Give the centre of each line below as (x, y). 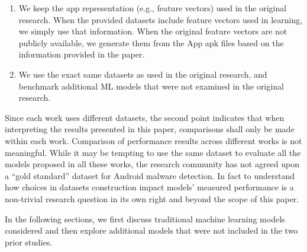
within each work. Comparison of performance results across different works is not (153, 140)
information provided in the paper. (82, 54)
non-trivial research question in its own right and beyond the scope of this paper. (152, 198)
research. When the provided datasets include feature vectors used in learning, (161, 19)
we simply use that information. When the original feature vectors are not (153, 31)
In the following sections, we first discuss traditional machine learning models (145, 218)
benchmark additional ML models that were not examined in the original (151, 86)
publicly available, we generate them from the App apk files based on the (151, 42)
